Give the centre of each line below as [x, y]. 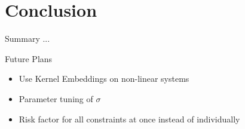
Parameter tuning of [56, 98]
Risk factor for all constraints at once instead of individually [129, 119]
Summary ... [27, 39]
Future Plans [29, 58]
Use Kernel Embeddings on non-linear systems [104, 79]
